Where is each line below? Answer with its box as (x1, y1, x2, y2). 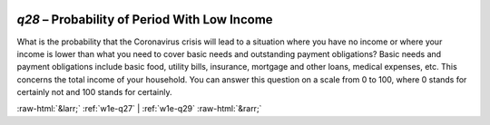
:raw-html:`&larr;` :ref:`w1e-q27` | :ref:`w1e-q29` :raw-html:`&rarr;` (16, 103, 262, 114)
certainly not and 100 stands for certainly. (16, 87, 172, 98)
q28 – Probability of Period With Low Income (16, 12, 273, 27)
